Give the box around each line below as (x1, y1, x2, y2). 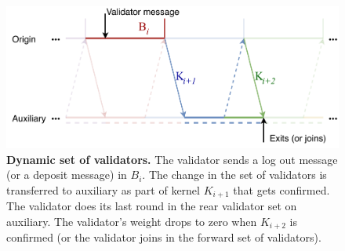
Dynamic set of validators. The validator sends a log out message (6, 151, 338, 167)
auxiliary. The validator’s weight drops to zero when (6, 213, 257, 229)
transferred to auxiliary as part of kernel (6, 181, 200, 198)
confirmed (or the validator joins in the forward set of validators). (6, 229, 321, 246)
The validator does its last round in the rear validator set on (6, 198, 297, 214)
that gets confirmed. (233, 181, 330, 198)
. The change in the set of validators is (142, 166, 327, 183)
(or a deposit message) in (6, 166, 127, 183)
